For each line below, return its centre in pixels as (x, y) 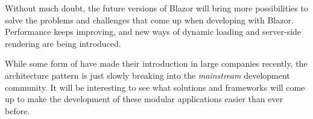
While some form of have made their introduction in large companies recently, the (156, 63)
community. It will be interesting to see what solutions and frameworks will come (155, 87)
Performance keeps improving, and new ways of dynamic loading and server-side (153, 32)
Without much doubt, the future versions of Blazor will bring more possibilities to (156, 8)
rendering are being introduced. (63, 43)
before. (17, 110)
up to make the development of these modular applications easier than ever (144, 99)
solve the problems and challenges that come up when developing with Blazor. (149, 20)
